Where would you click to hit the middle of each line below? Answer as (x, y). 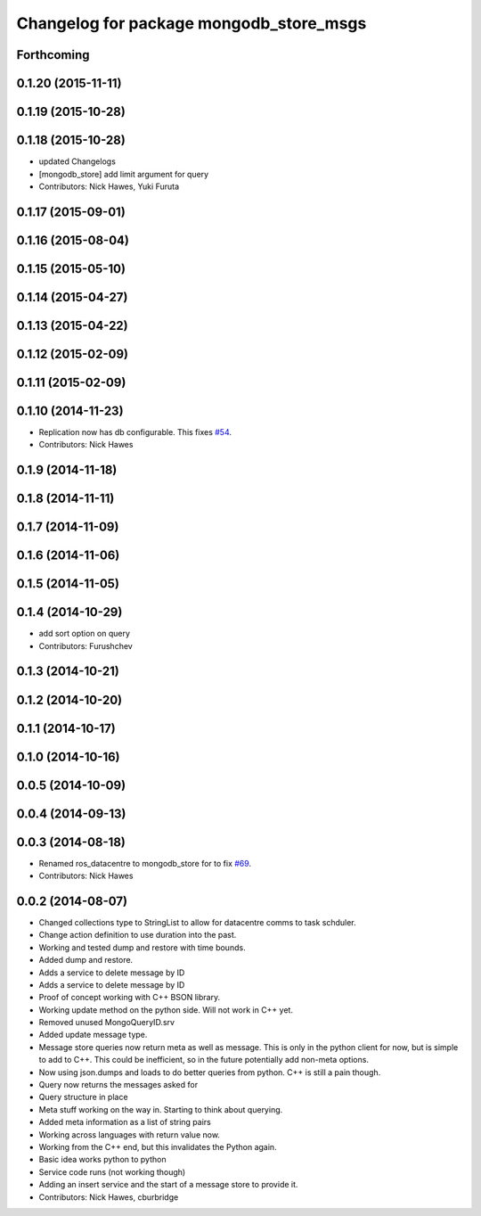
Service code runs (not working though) (112, 1171)
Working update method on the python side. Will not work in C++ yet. (166, 1010)
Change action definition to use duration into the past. (138, 935)
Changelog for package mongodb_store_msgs (192, 23)
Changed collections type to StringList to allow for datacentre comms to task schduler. (197, 922)
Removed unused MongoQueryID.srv (107, 1023)
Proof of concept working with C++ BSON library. (130, 998)
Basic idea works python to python (102, 1160)
